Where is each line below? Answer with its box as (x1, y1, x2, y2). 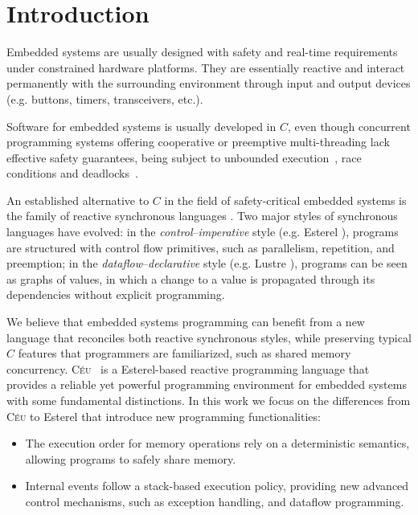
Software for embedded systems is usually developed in (6, 117, 277, 134)
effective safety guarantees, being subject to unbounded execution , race (6, 149, 362, 166)
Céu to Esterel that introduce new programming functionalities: (6, 407, 321, 424)
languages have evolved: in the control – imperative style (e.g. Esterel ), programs (6, 223, 399, 240)
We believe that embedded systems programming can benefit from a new (6, 313, 365, 330)
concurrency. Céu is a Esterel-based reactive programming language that (6, 360, 370, 377)
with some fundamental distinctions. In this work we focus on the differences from (6, 392, 411, 408)
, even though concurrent (287, 117, 411, 134)
